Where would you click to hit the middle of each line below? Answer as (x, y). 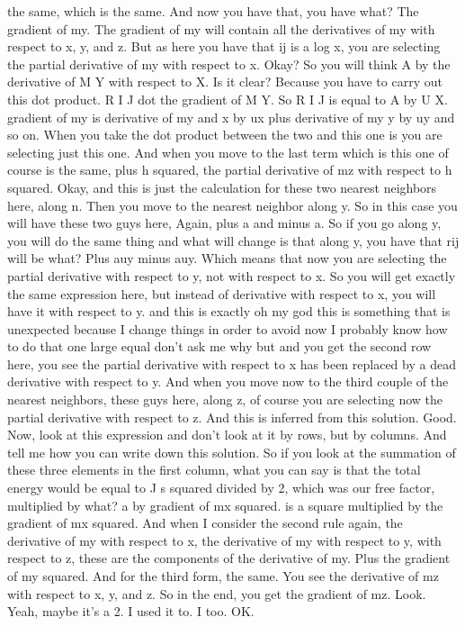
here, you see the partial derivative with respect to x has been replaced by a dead (232, 363)
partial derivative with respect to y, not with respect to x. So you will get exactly (232, 275)
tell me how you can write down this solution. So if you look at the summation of (232, 452)
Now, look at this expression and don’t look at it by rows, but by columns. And (227, 435)
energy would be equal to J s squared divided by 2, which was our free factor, (221, 488)
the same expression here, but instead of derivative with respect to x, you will (222, 293)
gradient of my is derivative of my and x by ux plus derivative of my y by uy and (231, 117)
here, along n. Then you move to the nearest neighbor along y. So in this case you (232, 205)
